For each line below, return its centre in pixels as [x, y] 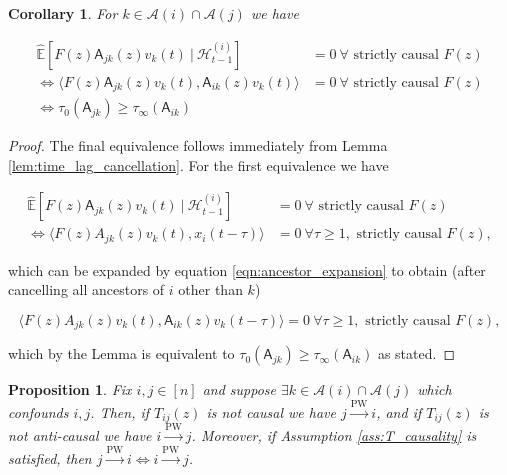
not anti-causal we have [80, 435]
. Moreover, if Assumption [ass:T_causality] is [334, 435]
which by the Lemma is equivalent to [121, 353]
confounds [38, 411]
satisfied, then [50, 457]
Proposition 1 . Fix [70, 389]
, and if [399, 411]
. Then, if [120, 411]
